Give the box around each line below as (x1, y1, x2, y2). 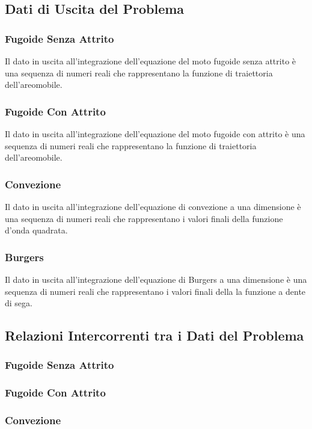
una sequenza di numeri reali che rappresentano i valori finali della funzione (5, 212, 283, 224)
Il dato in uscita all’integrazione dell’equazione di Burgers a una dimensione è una (5, 273, 307, 285)
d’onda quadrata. (5, 224, 68, 236)
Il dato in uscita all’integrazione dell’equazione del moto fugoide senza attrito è (5, 55, 296, 67)
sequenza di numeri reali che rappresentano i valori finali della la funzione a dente (5, 285, 306, 297)
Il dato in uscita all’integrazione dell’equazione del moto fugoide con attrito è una (5, 128, 305, 140)
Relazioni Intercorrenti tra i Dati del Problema (5, 326, 304, 345)
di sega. (5, 297, 32, 309)
